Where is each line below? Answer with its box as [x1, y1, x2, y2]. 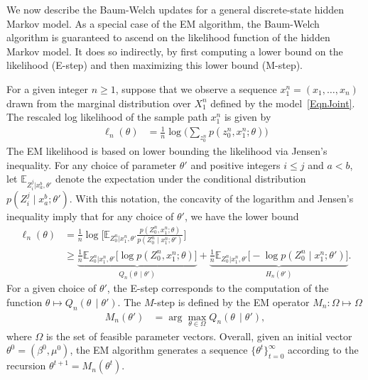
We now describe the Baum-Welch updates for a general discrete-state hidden [6, 2, 345, 16]
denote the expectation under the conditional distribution [55, 171, 306, 186]
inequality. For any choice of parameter [6, 157, 177, 172]
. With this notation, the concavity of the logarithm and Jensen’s [69, 191, 354, 206]
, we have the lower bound [184, 209, 299, 224]
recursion [6, 358, 46, 373]
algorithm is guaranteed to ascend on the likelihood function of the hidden [6, 30, 330, 45]
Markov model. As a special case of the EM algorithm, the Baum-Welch [6, 16, 320, 31]
